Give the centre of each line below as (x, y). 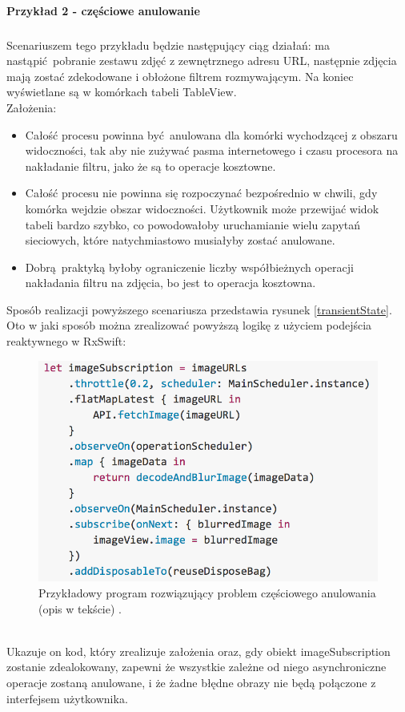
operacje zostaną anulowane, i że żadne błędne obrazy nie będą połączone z (191, 683)
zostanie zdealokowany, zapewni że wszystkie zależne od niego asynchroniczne (196, 667)
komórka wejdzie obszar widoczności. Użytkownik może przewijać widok (202, 208)
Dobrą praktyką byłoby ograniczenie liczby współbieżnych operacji (189, 267)
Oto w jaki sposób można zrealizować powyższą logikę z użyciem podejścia (189, 325)
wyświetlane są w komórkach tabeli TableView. (122, 92)
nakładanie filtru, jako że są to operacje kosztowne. (150, 166)
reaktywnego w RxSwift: (66, 341)
